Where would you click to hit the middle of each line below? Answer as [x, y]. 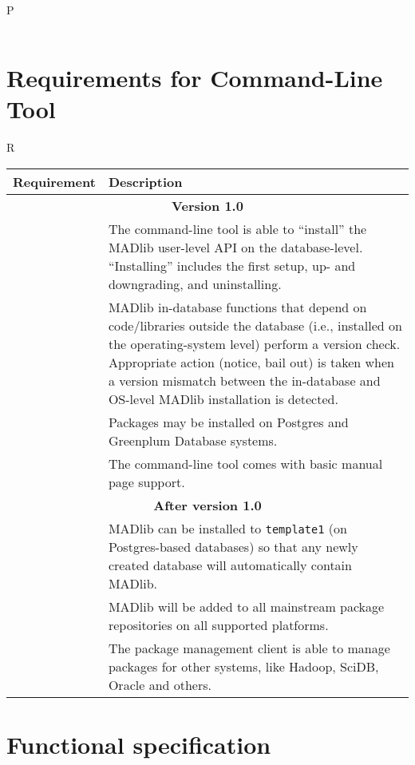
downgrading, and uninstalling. [195, 283]
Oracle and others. [160, 684]
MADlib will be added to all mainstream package [246, 606]
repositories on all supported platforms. [218, 624]
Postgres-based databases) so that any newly [233, 546]
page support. [146, 482]
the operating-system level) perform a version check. [254, 343]
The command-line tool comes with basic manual [245, 463]
